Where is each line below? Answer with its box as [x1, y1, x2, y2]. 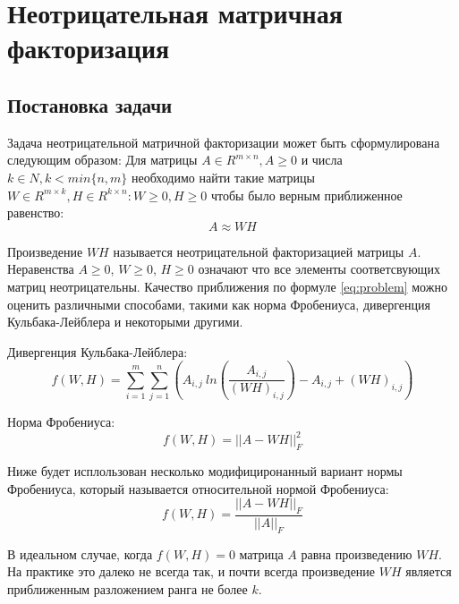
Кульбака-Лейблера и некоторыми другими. [7, 312, 243, 331]
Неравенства [7, 259, 74, 278]
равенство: [7, 203, 64, 222]
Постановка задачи [7, 90, 173, 118]
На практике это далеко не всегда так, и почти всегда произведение [7, 562, 376, 581]
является [405, 562, 452, 581]
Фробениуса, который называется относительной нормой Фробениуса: [7, 479, 389, 498]
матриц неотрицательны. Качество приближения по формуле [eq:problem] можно [7, 276, 447, 295]
